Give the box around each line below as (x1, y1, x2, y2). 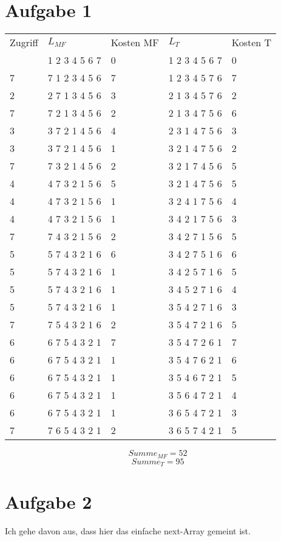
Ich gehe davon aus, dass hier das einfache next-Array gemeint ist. (5, 525, 251, 537)
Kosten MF (110, 35, 159, 50)
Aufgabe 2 (5, 489, 92, 514)
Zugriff (10, 35, 38, 50)
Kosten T (231, 35, 272, 50)
